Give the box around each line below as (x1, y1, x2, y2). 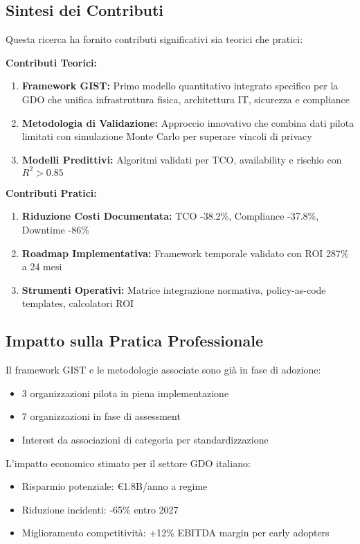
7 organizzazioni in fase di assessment (21, 409, 181, 423)
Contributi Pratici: (6, 185, 97, 200)
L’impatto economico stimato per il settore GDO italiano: (6, 455, 251, 470)
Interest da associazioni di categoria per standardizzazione (21, 432, 269, 446)
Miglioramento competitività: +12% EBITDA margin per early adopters (21, 525, 330, 540)
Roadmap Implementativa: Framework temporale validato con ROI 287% (21, 245, 349, 260)
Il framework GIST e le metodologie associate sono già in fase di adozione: (6, 362, 321, 377)
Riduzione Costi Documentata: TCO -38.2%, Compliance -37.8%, (21, 209, 319, 223)
